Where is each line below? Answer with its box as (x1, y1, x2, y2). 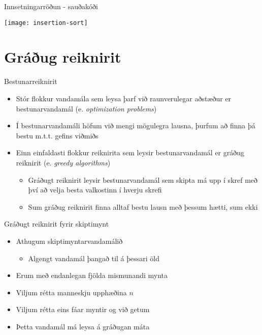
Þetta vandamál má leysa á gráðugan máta (16, 321, 150, 331)
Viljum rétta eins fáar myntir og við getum (16, 304, 150, 315)
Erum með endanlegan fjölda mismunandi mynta (16, 270, 168, 281)
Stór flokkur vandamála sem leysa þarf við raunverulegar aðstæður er (16, 93, 232, 103)
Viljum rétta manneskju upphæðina (16, 287, 127, 297)
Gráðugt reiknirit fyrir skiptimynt (4, 218, 109, 229)
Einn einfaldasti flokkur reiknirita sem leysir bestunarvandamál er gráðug (16, 147, 245, 158)
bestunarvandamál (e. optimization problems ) (16, 103, 157, 114)
